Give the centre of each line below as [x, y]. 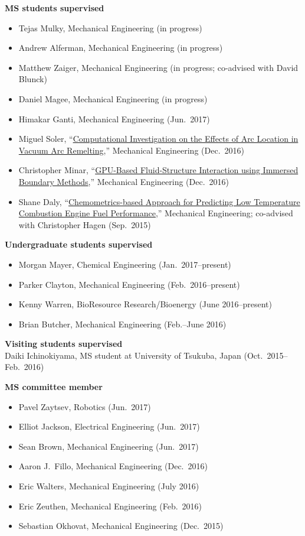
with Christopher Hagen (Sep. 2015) [85, 224]
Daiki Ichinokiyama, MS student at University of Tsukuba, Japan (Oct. [134, 355]
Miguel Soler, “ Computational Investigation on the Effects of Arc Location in [158, 139]
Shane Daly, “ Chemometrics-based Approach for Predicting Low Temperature [159, 201]
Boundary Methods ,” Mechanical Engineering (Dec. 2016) [124, 181]
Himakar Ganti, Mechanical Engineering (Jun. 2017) [114, 118]
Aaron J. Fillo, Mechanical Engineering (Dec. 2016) [113, 466]
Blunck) [33, 79]
